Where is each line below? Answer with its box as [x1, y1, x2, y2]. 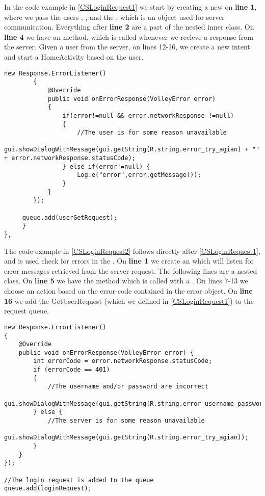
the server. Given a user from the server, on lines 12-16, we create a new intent [4, 41, 250, 52]
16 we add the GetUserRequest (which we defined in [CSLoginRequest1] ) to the [4, 295, 254, 306]
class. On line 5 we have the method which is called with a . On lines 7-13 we [4, 275, 248, 286]
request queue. [4, 305, 49, 316]
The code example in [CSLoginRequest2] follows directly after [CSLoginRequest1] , [4, 245, 260, 256]
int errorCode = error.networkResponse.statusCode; [33, 357, 213, 365]
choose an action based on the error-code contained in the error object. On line [4, 285, 253, 296]
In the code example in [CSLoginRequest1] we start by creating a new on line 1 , [4, 2, 257, 12]
